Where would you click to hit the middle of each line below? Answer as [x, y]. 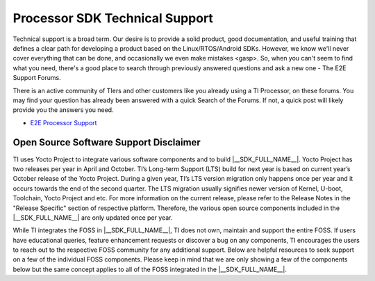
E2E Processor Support [64, 122]
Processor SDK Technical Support [113, 18]
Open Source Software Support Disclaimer [107, 143]
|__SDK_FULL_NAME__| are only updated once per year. [93, 217]
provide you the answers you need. [63, 110]
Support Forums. [37, 78]
